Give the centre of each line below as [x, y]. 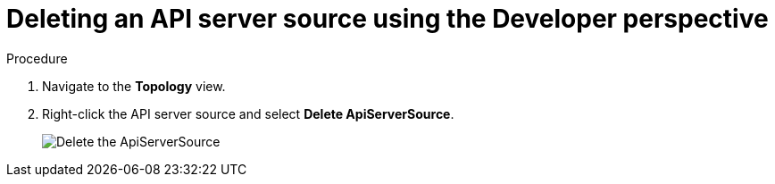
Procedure [37, 58]
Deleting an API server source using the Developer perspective [387, 19]
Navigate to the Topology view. [134, 86]
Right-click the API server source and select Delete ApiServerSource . [248, 113]
